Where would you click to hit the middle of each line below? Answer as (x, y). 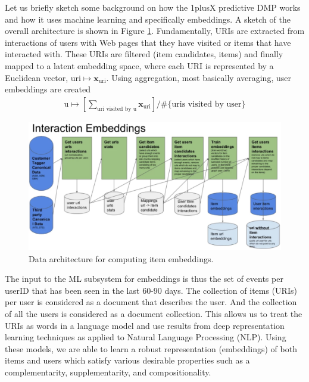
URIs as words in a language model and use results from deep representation (145, 325)
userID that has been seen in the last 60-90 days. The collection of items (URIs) (151, 290)
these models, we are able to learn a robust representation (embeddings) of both (151, 348)
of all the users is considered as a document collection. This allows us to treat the (154, 314)
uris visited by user (207, 104)
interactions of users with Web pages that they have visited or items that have (148, 42)
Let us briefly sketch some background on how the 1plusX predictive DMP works (153, 7)
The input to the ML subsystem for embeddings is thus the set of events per (144, 279)
